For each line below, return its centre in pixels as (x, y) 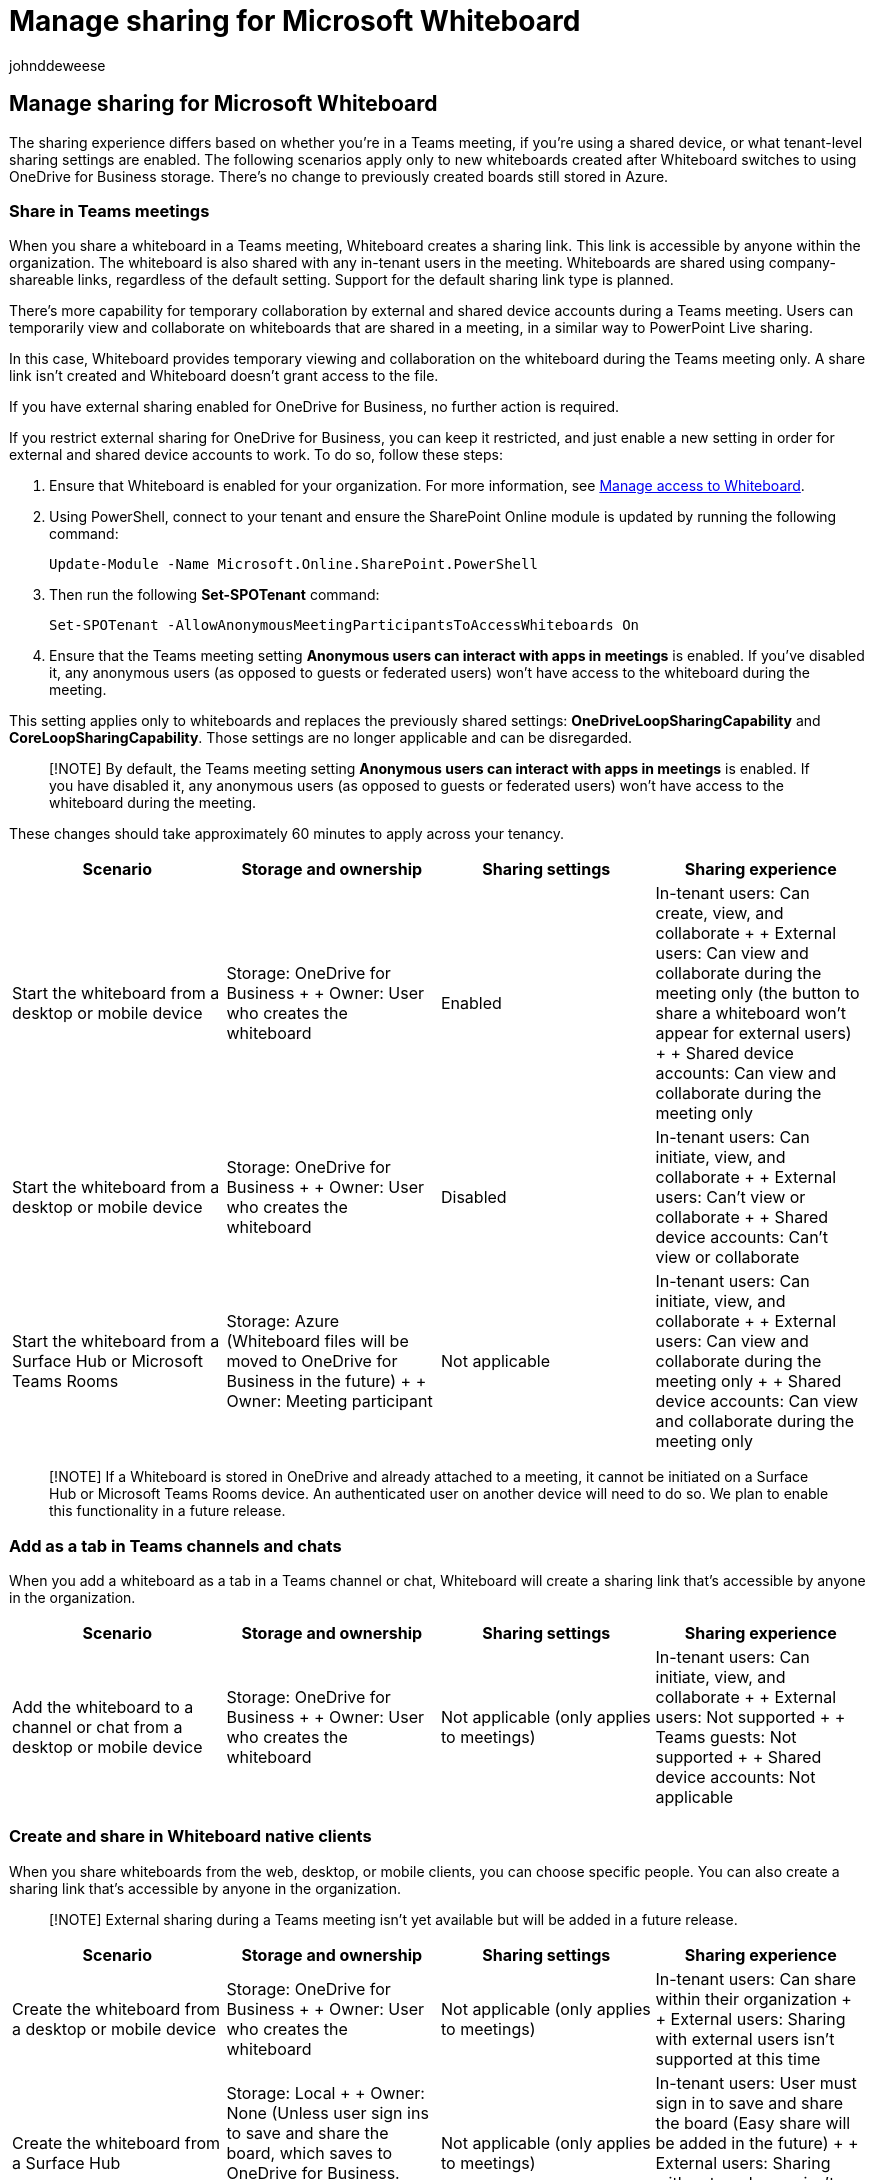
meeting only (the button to (757, 993)
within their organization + (753, 1998)
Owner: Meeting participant (329, 1401)
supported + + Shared (738, 1757)
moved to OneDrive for (312, 1361)
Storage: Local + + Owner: (325, 2092)
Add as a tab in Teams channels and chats (175, 1545)
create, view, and (719, 913)
